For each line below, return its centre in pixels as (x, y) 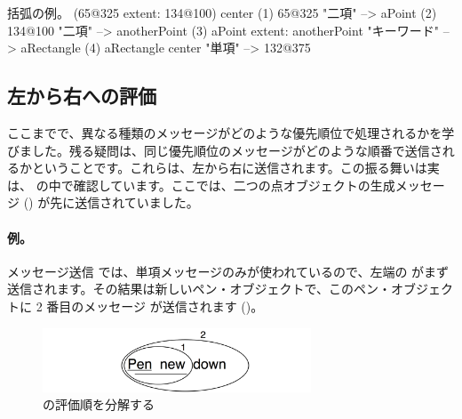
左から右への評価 (82, 96)
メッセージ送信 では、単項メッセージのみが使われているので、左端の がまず (228, 271)
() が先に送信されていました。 (111, 202)
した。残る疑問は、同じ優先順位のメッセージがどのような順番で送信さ (237, 150)
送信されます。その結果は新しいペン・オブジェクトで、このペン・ (199, 289)
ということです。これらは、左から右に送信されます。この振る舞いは (229, 168)
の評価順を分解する (99, 404)
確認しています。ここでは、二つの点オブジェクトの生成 (234, 185)
